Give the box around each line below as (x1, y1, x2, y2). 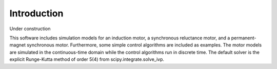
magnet (9, 42, 26, 48)
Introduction (9, 8, 64, 19)
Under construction (9, 26, 51, 32)
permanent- (231, 35, 256, 41)
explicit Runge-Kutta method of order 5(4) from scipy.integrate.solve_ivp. (9, 56, 164, 62)
